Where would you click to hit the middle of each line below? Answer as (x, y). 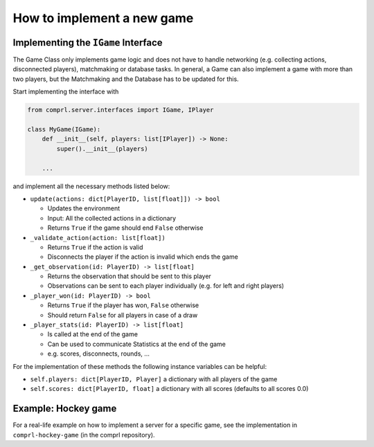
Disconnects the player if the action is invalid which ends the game (143, 257)
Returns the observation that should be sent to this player (129, 276)
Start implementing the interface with (66, 92)
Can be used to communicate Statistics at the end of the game (137, 344)
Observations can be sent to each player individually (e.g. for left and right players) (166, 286)
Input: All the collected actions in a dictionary (112, 218)
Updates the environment (84, 208)
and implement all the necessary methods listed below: (91, 186)
